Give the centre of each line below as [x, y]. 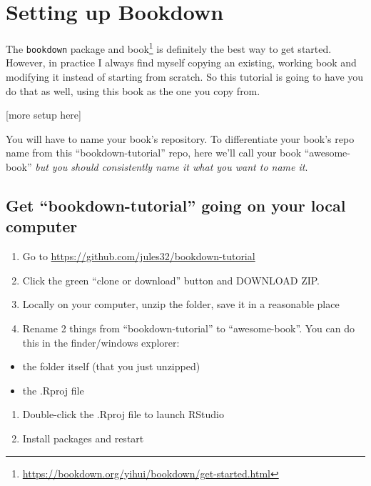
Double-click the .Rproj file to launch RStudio [123, 414]
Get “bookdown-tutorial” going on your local [176, 205]
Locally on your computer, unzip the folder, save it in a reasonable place [181, 304]
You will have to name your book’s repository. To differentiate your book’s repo [180, 138]
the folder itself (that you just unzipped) [111, 366]
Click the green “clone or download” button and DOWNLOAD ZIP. [171, 280]
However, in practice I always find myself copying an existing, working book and [181, 63]
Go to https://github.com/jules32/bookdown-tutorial [139, 256]
